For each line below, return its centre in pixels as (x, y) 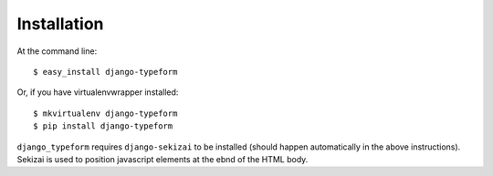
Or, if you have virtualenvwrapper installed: (98, 92)
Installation (60, 24)
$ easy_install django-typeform (105, 72)
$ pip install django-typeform (103, 126)
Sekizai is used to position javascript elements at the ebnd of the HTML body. (163, 159)
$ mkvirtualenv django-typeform (105, 113)
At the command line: (57, 51)
